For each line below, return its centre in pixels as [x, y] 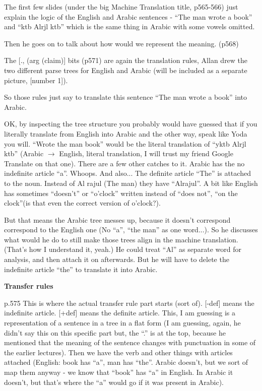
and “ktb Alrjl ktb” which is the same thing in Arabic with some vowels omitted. [129, 26]
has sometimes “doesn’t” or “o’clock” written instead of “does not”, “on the [121, 193]
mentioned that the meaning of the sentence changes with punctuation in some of [130, 342]
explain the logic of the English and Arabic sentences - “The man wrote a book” [128, 16]
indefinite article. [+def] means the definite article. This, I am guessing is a [120, 313]
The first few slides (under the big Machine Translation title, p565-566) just [121, 7]
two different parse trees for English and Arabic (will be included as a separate [126, 70]
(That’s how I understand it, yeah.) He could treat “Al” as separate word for [123, 249]
